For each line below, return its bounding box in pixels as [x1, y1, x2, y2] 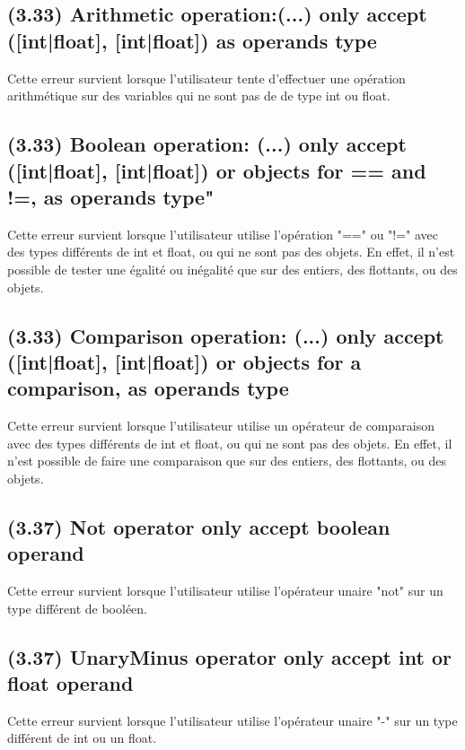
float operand [7, 669, 134, 697]
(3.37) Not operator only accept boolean [7, 512, 390, 540]
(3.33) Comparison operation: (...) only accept [7, 321, 444, 349]
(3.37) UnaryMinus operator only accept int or [7, 642, 452, 670]
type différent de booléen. [7, 598, 147, 617]
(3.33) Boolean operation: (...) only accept [7, 130, 407, 158]
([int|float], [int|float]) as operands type [7, 26, 377, 54]
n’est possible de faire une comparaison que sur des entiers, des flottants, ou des [7, 451, 446, 470]
